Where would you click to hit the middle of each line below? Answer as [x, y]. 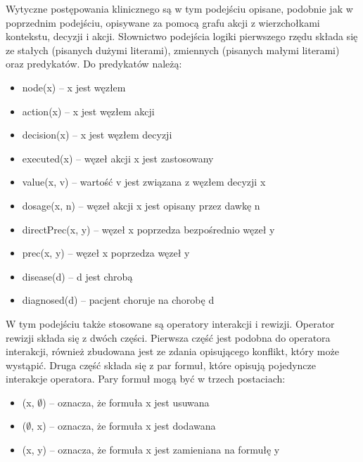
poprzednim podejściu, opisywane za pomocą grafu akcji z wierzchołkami [163, 22]
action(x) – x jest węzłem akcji [88, 111]
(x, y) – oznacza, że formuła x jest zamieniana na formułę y [151, 450]
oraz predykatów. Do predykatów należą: [94, 64]
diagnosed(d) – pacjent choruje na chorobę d [118, 300]
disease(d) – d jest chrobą [77, 276]
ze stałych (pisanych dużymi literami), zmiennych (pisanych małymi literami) [173, 50]
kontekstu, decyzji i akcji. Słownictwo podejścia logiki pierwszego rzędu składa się [182, 36]
